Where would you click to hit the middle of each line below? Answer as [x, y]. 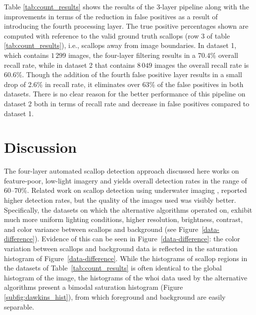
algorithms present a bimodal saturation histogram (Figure [94, 287]
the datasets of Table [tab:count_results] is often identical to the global [113, 268]
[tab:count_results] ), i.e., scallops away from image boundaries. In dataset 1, [120, 45]
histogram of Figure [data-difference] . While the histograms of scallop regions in [126, 258]
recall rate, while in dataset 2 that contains [70, 65]
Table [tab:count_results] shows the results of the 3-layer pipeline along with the [127, 6]
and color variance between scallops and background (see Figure [101, 229]
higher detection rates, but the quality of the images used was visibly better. [120, 200]
